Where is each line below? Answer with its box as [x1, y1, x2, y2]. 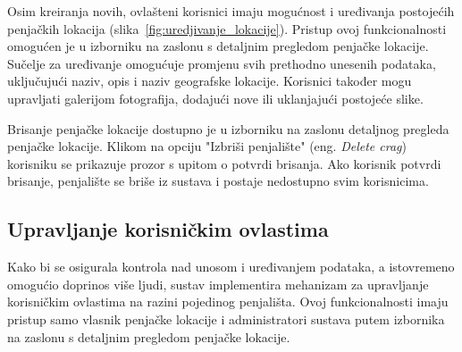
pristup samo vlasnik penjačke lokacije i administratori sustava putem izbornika [7, 309, 445, 328]
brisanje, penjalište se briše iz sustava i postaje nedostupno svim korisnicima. [7, 172, 429, 190]
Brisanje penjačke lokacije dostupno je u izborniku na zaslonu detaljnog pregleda [7, 119, 449, 138]
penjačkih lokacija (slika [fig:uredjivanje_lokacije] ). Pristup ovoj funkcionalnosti [7, 19, 447, 38]
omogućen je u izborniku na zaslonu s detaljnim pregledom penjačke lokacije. [7, 37, 429, 55]
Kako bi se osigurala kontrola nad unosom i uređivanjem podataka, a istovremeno [7, 257, 455, 276]
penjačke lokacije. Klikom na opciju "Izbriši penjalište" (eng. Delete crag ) [7, 137, 407, 155]
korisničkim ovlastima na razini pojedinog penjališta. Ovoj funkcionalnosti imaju [7, 292, 449, 311]
